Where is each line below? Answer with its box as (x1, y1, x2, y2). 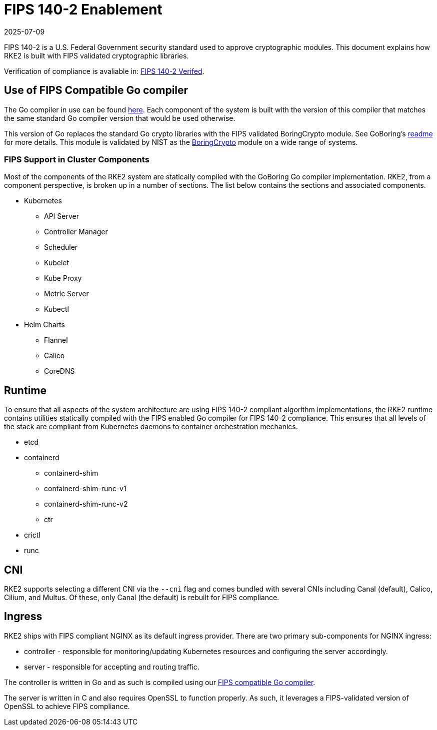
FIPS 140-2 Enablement (4, 1, 162, 18)
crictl (24, 531, 40, 540)
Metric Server (44, 289, 89, 298)
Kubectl (44, 305, 69, 314)
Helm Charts (24, 320, 65, 329)
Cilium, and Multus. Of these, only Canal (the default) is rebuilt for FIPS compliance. (4, 593, 279, 602)
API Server (44, 212, 79, 221)
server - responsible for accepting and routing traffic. (24, 662, 199, 671)
